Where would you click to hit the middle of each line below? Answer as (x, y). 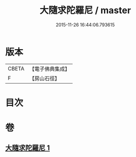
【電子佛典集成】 (49, 69)
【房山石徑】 (44, 78)
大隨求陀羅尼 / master (85, 10)
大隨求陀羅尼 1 (28, 148)
